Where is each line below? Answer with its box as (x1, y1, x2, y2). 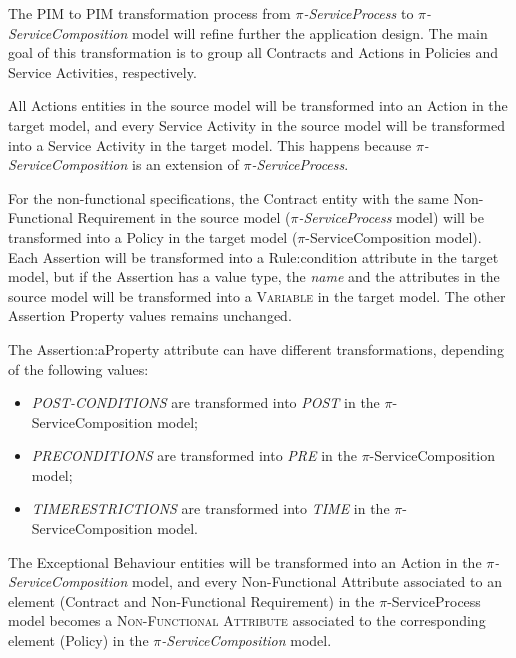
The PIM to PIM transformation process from (8, 3, 291, 23)
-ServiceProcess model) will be (298, 207, 484, 228)
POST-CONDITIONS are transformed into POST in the (31, 392, 380, 413)
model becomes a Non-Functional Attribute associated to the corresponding (8, 610, 486, 631)
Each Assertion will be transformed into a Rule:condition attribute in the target (8, 246, 499, 267)
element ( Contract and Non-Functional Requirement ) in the (8, 590, 375, 611)
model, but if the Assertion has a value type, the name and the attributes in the (8, 266, 500, 287)
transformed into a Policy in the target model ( (8, 226, 298, 247)
